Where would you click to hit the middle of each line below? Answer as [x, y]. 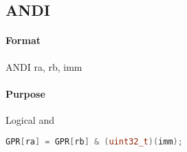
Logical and [30, 119]
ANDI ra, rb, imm [44, 66]
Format [23, 40]
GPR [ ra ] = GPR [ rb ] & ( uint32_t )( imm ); [94, 141]
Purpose [25, 93]
